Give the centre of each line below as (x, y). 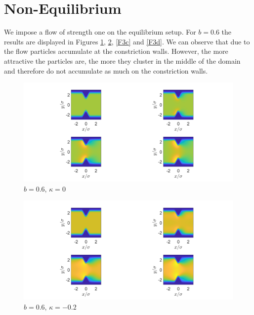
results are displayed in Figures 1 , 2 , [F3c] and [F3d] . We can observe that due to (127, 41)
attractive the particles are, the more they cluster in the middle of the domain (122, 60)
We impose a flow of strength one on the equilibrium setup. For (100, 32)
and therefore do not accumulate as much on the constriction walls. (106, 70)
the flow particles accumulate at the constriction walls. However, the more (116, 51)
